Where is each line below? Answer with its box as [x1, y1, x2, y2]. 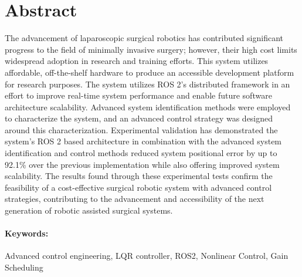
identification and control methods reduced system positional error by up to [5, 147, 277, 159]
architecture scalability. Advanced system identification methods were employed [5, 100, 291, 113]
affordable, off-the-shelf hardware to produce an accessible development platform [5, 66, 294, 78]
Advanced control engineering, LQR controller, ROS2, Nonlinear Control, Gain [5, 249, 289, 262]
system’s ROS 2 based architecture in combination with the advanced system [5, 135, 282, 147]
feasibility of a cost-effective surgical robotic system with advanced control [5, 181, 272, 193]
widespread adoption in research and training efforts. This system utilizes [5, 55, 269, 67]
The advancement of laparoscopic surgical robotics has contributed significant [5, 32, 283, 44]
